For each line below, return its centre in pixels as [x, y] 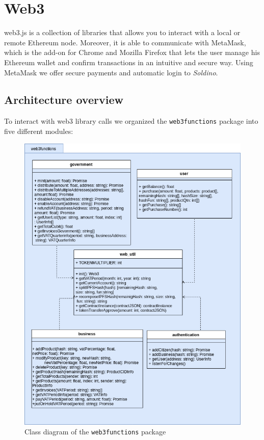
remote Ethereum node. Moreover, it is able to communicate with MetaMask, [125, 42]
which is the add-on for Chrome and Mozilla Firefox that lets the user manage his [132, 52]
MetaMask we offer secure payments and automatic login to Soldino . [111, 72]
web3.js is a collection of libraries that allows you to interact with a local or [122, 32]
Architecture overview [64, 100]
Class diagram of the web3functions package [95, 432]
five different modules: [39, 131]
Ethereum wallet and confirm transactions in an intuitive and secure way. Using [129, 62]
